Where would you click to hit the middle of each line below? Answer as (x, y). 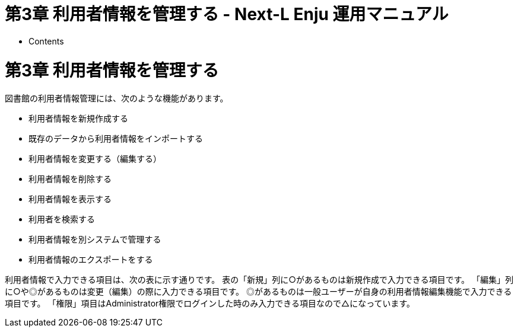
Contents (46, 41)
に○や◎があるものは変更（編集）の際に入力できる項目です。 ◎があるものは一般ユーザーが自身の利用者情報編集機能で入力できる (258, 292)
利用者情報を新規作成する (78, 119)
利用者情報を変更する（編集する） (95, 159)
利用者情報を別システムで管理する (95, 240)
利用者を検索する (62, 219)
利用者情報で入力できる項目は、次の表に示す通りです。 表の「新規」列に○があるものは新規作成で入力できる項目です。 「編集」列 (259, 280)
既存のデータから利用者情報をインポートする (116, 139)
